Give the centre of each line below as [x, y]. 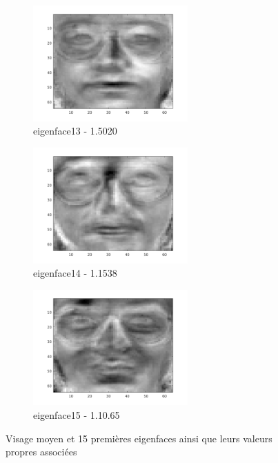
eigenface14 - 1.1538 [75, 273]
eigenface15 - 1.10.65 [77, 415]
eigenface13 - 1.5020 [75, 131]
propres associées [41, 452]
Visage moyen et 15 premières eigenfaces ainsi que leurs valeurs [139, 438]
